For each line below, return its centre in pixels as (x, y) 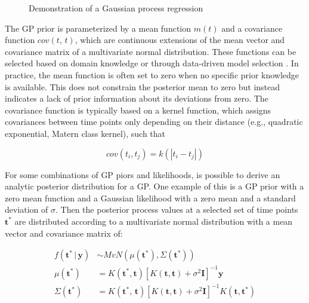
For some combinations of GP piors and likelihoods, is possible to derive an (143, 174)
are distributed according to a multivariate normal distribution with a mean (154, 221)
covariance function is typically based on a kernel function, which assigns (138, 110)
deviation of (27, 209)
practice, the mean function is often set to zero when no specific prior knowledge (152, 74)
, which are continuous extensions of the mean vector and (180, 40)
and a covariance (252, 28)
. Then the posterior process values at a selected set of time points (177, 209)
